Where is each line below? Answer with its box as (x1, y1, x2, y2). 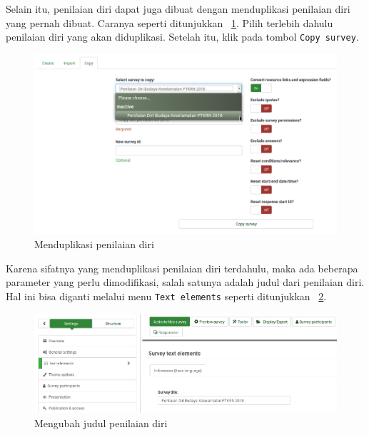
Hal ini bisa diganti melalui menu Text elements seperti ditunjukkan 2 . (6, 288, 327, 303)
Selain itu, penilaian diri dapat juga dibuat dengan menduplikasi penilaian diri (6, 1, 350, 16)
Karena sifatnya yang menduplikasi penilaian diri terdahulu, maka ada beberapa (6, 260, 358, 275)
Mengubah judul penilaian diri (34, 416, 168, 430)
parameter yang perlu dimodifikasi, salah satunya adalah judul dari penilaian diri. (6, 275, 365, 290)
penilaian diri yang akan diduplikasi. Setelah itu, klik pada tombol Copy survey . (6, 29, 359, 44)
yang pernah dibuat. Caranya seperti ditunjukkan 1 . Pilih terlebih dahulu (6, 15, 333, 30)
